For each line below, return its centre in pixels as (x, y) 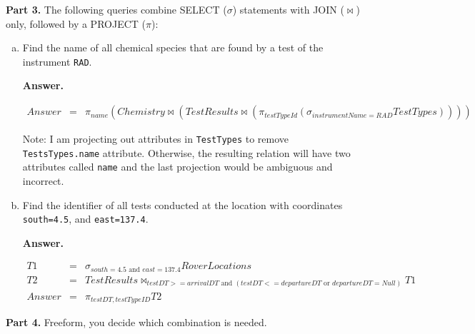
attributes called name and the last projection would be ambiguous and (177, 167)
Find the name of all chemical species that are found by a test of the (173, 47)
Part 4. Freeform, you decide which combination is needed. (136, 322)
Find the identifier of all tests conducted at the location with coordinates (182, 204)
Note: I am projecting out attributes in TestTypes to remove (156, 139)
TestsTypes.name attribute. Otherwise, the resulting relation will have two (186, 152)
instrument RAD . (57, 61)
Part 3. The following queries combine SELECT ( (116, 9)
